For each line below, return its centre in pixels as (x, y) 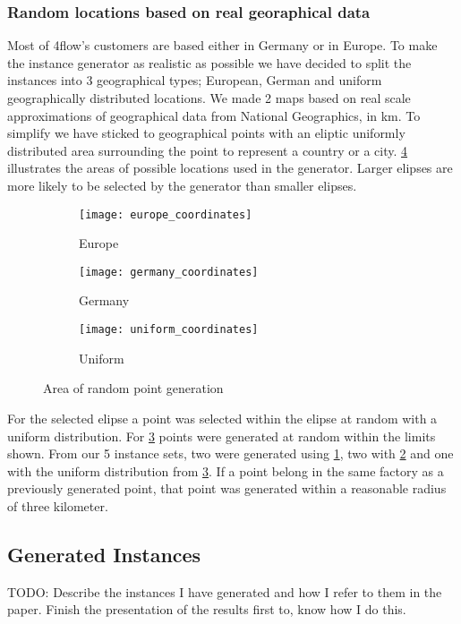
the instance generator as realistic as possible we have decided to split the (209, 62)
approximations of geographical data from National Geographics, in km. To (214, 115)
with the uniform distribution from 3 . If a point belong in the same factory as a (226, 470)
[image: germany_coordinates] (169, 272)
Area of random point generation (133, 388)
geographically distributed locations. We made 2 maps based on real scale (209, 98)
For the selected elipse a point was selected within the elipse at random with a (222, 418)
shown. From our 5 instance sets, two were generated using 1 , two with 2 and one (230, 453)
